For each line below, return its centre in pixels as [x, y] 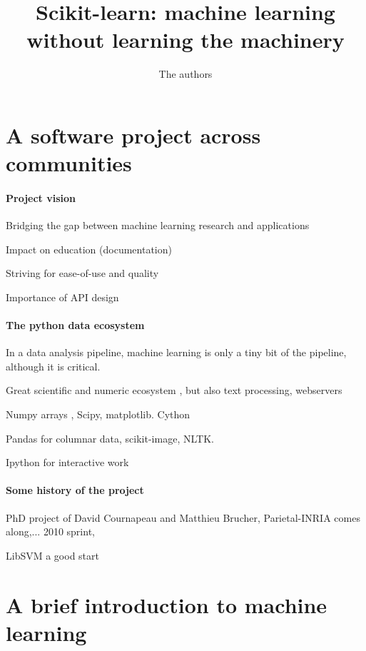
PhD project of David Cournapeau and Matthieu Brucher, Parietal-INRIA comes [183, 517]
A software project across [133, 135]
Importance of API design [62, 297]
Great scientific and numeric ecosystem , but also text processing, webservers [174, 390]
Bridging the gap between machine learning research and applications [158, 225]
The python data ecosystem [75, 325]
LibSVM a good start [52, 555]
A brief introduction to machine [167, 604]
